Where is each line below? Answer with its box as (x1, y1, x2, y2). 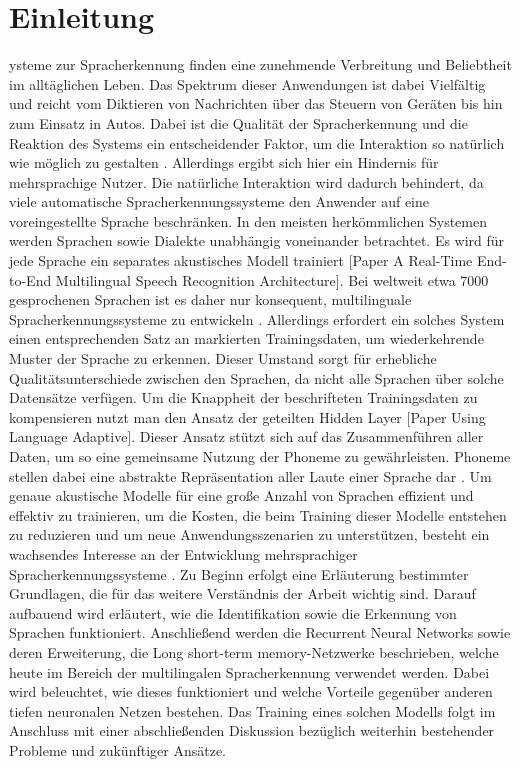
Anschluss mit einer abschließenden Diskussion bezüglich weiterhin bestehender (9, 720, 495, 741)
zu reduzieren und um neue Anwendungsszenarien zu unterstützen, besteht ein (9, 524, 490, 545)
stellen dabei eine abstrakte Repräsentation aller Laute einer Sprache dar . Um (9, 465, 492, 486)
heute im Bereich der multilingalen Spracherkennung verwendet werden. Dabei (9, 661, 490, 682)
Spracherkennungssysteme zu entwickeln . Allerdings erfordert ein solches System (9, 308, 505, 329)
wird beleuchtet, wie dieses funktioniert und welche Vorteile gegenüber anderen (9, 681, 493, 702)
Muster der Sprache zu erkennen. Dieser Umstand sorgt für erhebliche (9, 348, 437, 369)
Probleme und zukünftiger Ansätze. (9, 739, 226, 760)
